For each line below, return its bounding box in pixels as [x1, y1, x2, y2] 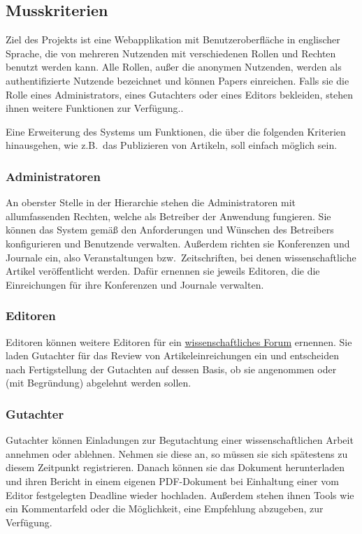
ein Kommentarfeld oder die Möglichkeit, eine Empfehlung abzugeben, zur [6, 501, 324, 516]
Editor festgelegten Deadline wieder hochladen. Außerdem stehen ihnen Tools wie [6, 487, 354, 502]
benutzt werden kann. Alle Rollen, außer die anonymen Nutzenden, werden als [6, 59, 342, 74]
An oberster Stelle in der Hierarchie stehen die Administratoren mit [6, 195, 296, 210]
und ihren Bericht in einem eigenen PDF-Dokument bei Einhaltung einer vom [6, 473, 339, 488]
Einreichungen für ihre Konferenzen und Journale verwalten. [6, 277, 264, 291]
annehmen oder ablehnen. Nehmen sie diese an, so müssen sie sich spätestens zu [6, 446, 348, 461]
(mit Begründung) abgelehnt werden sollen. [6, 375, 191, 390]
